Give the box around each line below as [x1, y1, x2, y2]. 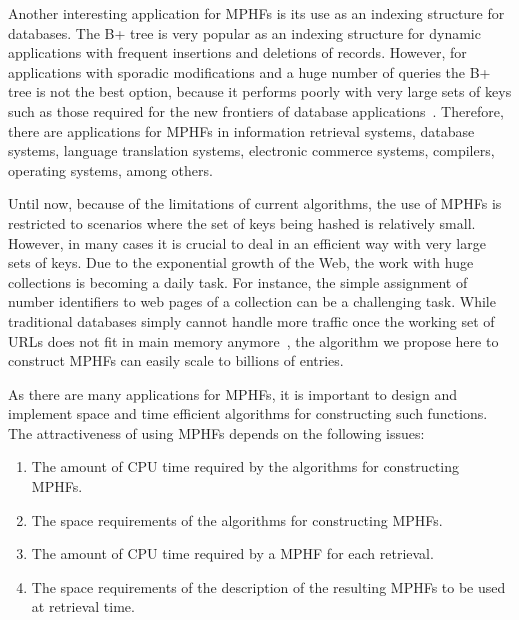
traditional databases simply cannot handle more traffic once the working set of [8, 310, 495, 331]
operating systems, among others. [8, 159, 213, 180]
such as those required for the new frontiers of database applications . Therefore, [8, 100, 504, 121]
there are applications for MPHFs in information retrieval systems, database [8, 120, 475, 141]
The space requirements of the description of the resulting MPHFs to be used [31, 576, 506, 597]
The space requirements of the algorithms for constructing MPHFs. [31, 509, 443, 530]
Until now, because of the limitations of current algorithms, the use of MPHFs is [8, 193, 502, 214]
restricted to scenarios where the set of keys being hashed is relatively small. [8, 212, 476, 233]
